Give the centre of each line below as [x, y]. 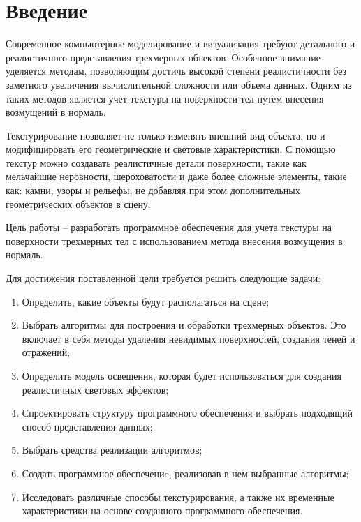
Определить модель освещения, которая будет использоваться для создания [182, 375]
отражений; [46, 352]
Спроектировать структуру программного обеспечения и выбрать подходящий [187, 413]
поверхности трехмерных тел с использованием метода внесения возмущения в [174, 240]
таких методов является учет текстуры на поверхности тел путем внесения [165, 98]
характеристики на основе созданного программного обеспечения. [162, 510]
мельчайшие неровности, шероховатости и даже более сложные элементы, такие [176, 176]
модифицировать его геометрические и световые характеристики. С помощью [171, 149]
